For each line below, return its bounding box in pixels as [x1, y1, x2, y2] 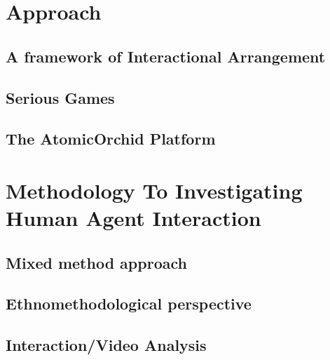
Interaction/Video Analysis [6, 334, 207, 356]
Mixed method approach [6, 251, 187, 273]
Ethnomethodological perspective [6, 293, 252, 314]
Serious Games [6, 86, 115, 108]
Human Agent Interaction [6, 204, 261, 232]
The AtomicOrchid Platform [6, 128, 216, 149]
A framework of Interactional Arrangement [6, 45, 326, 67]
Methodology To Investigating [6, 175, 303, 204]
